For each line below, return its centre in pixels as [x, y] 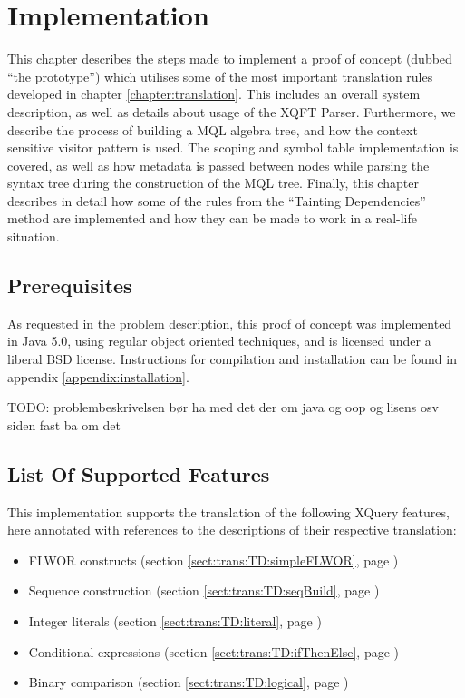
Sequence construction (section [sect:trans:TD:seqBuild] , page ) [204, 590]
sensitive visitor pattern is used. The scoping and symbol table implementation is [233, 147]
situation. [34, 236]
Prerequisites [70, 285]
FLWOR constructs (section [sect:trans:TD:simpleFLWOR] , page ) [213, 560]
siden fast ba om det [64, 424]
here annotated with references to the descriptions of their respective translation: [232, 530]
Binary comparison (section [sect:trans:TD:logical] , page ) [189, 682]
